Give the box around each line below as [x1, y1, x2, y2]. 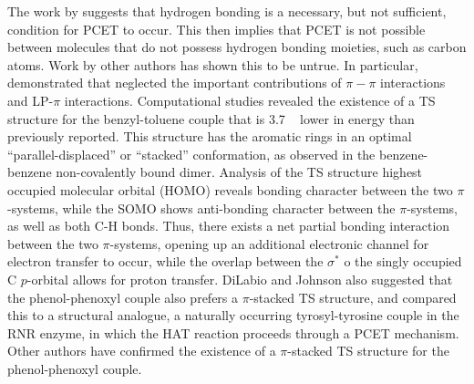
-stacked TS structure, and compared [249, 287, 457, 306]
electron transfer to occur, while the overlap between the [7, 252, 324, 271]
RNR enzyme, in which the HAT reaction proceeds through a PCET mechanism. [7, 323, 459, 342]
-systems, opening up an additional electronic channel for [109, 234, 429, 253]
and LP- [7, 90, 54, 109]
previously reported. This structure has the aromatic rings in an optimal [7, 127, 412, 146]
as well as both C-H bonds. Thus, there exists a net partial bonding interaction [7, 216, 450, 235]
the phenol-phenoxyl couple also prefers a [7, 287, 239, 306]
